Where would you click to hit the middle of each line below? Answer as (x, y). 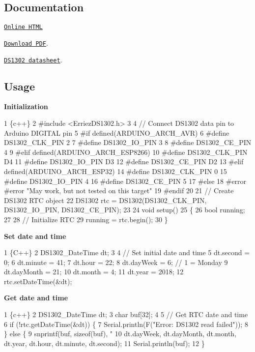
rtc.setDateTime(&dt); (38, 281)
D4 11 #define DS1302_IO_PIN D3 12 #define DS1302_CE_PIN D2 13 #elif (124, 161)
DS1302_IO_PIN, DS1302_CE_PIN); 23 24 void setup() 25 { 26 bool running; (125, 210)
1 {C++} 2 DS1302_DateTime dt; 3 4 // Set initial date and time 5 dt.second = (127, 252)
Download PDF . (26, 43)
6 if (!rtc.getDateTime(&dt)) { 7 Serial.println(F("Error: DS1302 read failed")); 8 (126, 324)
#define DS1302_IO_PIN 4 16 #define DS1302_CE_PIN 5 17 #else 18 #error (125, 181)
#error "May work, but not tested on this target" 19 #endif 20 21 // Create (119, 191)
